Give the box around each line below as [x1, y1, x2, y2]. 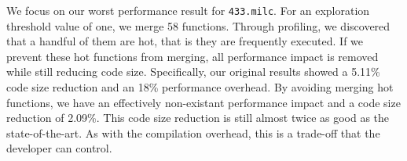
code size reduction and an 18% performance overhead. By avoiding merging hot [6, 79, 394, 95]
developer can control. [6, 140, 112, 156]
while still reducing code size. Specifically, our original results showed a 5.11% [6, 63, 380, 80]
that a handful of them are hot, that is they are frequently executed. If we [6, 33, 364, 49]
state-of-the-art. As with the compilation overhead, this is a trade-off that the [6, 124, 380, 141]
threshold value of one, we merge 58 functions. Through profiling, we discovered [6, 17, 390, 34]
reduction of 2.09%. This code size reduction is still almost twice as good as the [6, 109, 390, 126]
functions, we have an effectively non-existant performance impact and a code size [6, 94, 401, 110]
